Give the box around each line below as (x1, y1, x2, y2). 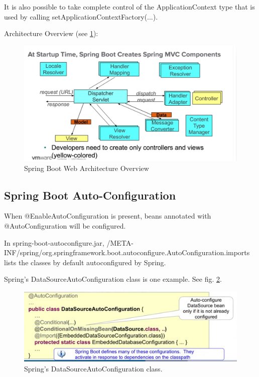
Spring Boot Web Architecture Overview (24, 162, 149, 173)
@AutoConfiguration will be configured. (4, 220, 126, 231)
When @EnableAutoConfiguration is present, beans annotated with (4, 211, 211, 221)
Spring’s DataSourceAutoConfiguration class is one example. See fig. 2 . (4, 274, 222, 284)
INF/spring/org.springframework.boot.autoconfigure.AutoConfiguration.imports (4, 247, 250, 258)
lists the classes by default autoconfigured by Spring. (4, 257, 166, 267)
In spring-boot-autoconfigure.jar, (4, 237, 104, 248)
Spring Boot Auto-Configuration (4, 187, 176, 203)
